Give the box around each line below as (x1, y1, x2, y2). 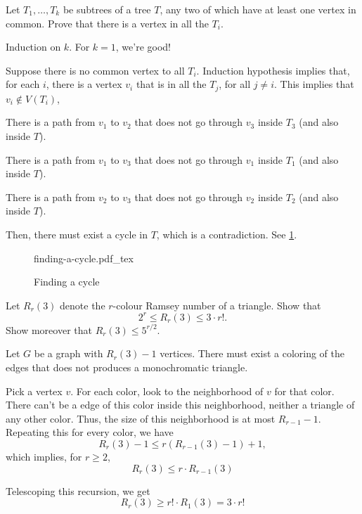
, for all (219, 77, 251, 91)
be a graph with (34, 346, 103, 361)
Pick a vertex (6, 383, 63, 398)
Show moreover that (6, 322, 92, 337)
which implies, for (6, 449, 82, 464)
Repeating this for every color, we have (6, 425, 174, 439)
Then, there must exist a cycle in (6, 226, 148, 241)
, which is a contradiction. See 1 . (156, 226, 297, 241)
